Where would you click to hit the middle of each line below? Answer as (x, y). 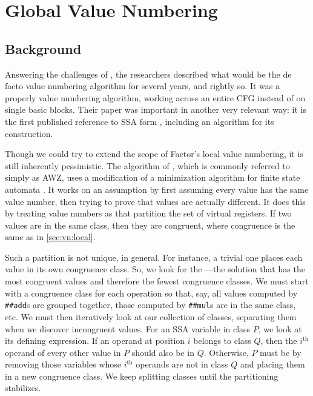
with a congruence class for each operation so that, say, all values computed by (151, 293)
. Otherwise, (226, 352)
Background (43, 48)
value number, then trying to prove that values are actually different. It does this (155, 201)
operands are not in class (182, 364)
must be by (281, 352)
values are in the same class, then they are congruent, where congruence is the (150, 225)
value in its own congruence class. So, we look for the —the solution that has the (155, 269)
